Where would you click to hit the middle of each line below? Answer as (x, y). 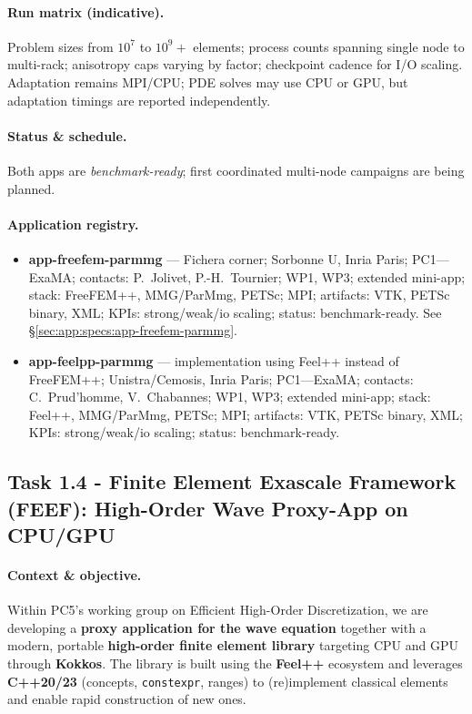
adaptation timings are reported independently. (139, 100)
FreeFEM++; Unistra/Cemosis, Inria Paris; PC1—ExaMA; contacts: (221, 378)
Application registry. (73, 224)
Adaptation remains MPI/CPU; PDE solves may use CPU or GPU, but (208, 82)
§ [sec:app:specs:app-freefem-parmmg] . (133, 330)
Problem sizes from (60, 46)
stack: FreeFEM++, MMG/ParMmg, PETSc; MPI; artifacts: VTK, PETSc (239, 295)
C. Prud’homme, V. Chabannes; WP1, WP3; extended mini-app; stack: (230, 397)
